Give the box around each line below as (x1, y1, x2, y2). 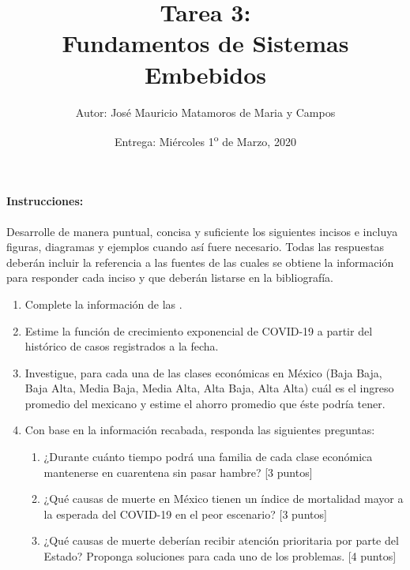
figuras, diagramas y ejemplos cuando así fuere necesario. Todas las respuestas (6, 238, 385, 255)
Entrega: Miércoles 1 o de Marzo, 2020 (115, 131, 296, 149)
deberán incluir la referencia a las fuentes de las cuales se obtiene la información (6, 253, 394, 270)
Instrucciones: (6, 193, 84, 209)
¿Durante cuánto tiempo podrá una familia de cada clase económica (43, 448, 373, 465)
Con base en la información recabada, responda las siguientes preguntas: (24, 422, 375, 438)
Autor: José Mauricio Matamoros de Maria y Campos (75, 103, 336, 120)
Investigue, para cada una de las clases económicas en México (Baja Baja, (24, 364, 382, 381)
